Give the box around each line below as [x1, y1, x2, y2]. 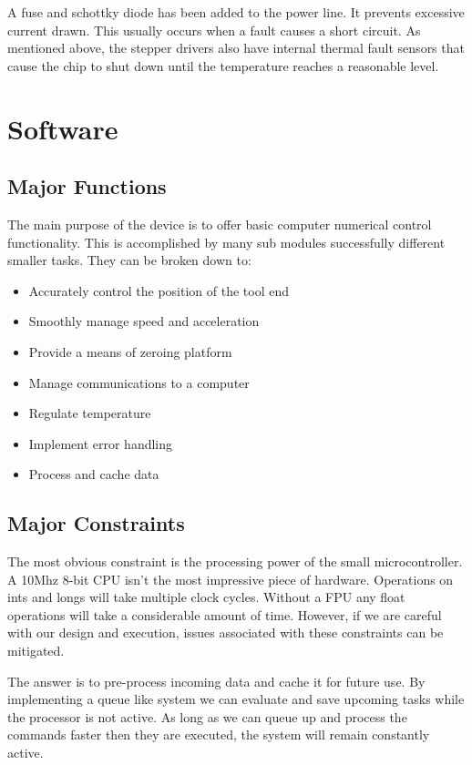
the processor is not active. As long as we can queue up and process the [7, 707, 407, 726]
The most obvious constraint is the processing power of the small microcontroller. [7, 552, 463, 571]
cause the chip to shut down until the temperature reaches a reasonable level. [7, 56, 439, 75]
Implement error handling [28, 433, 173, 453]
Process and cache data [28, 464, 159, 484]
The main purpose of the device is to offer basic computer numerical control [7, 214, 432, 233]
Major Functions [7, 172, 167, 200]
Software [7, 109, 118, 147]
